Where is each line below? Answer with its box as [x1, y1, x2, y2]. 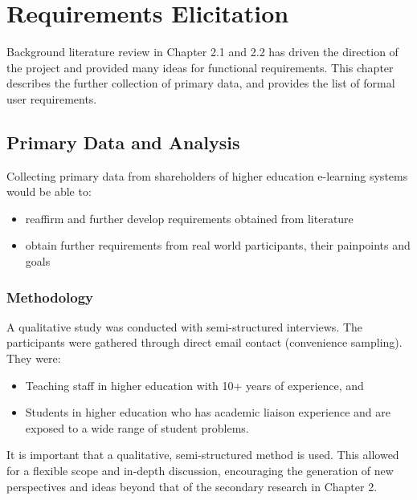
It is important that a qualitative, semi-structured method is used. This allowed [6, 446, 399, 463]
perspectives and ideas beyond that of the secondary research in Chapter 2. [6, 478, 378, 494]
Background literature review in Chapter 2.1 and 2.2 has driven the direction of [6, 43, 399, 60]
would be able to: [6, 183, 92, 200]
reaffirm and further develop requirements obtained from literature [25, 209, 354, 226]
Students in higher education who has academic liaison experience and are [25, 404, 390, 421]
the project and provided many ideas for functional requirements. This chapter [6, 59, 394, 75]
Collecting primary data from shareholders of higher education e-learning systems [6, 167, 408, 184]
